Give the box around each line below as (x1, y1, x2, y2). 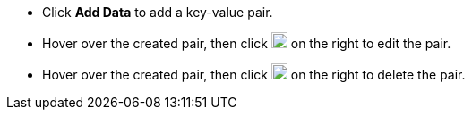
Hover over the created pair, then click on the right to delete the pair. (42, 67, 466, 82)
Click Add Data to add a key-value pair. (42, 4, 273, 20)
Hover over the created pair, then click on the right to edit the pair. (42, 36, 451, 51)
